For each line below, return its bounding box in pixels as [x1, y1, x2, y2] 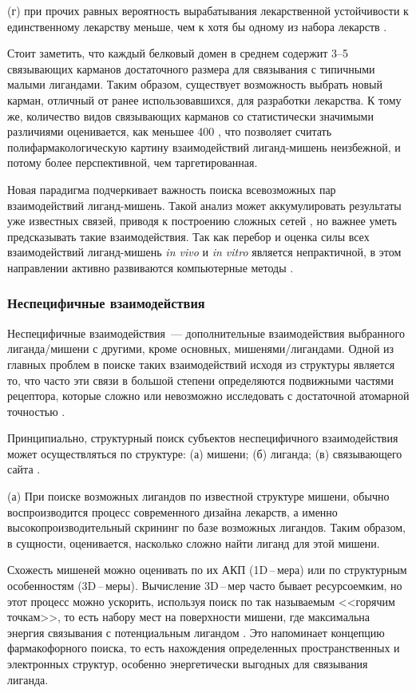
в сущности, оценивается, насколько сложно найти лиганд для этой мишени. [7, 534, 380, 551]
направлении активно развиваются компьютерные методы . [7, 259, 294, 275]
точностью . [7, 402, 65, 419]
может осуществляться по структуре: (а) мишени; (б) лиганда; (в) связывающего [7, 445, 402, 461]
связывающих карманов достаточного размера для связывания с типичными [7, 60, 375, 77]
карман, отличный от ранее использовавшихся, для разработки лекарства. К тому [7, 91, 402, 108]
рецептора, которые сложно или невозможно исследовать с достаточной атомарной [7, 387, 410, 404]
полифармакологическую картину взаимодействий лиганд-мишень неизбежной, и [7, 138, 401, 155]
